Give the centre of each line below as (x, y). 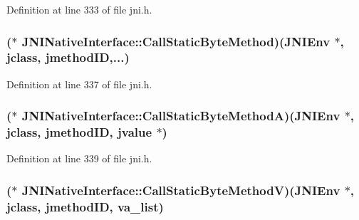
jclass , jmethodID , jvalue (79, 132)
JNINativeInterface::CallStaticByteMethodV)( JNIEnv (181, 190)
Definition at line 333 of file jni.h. (79, 9)
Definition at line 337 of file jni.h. (79, 84)
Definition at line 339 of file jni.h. (79, 158)
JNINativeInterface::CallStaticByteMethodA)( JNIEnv (181, 116)
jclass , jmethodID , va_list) (85, 206)
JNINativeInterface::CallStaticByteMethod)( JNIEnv (176, 41)
